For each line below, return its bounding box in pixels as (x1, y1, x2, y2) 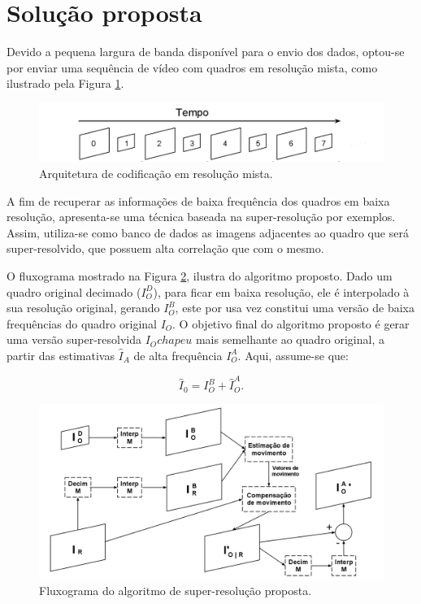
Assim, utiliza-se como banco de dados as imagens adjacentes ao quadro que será (7, 224, 409, 241)
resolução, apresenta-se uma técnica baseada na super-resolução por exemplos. (7, 208, 396, 225)
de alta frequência (133, 346, 223, 363)
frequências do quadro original (7, 315, 157, 332)
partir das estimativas (7, 346, 115, 363)
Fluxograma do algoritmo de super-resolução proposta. (39, 582, 312, 599)
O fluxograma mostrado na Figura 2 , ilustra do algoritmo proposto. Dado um (7, 267, 393, 285)
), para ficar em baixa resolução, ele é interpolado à (153, 283, 410, 300)
